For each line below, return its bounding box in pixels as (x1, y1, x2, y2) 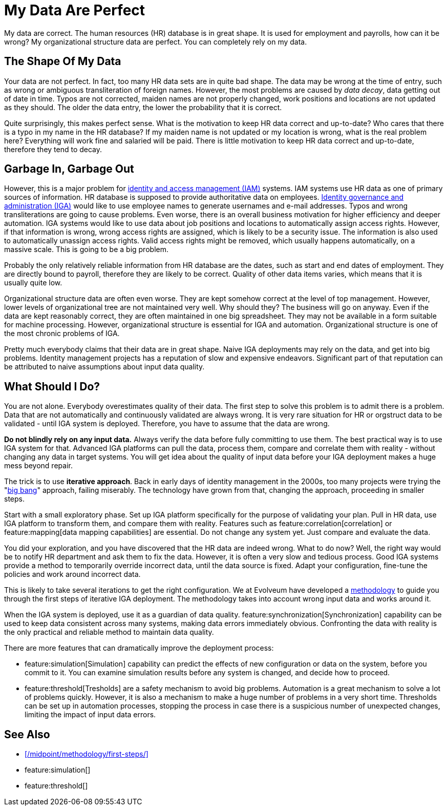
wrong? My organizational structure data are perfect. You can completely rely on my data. (4, 37, 307, 46)
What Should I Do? (4, 380, 100, 393)
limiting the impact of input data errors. (25, 710, 156, 719)
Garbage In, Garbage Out (4, 162, 134, 176)
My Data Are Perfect (4, 2, 145, 19)
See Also (4, 728, 50, 741)
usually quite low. (4, 278, 62, 287)
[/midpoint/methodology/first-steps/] (25, 750, 148, 759)
